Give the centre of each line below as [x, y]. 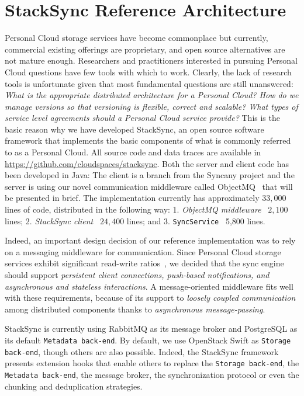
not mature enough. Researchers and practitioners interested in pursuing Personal [151, 60]
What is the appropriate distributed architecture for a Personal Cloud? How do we [152, 95]
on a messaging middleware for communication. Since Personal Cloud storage [143, 251]
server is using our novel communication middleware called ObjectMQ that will [149, 186]
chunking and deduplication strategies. [74, 386]
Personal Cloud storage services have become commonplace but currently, [137, 38]
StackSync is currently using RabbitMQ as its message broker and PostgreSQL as [151, 329]
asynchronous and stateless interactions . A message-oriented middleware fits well [149, 286]
